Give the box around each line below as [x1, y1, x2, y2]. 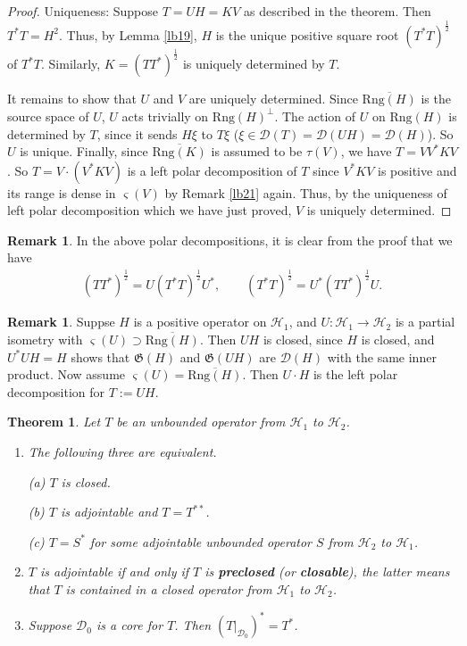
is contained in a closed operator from [65, 579, 272, 598]
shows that [71, 347, 130, 366]
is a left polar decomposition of [127, 161, 297, 179]
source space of [7, 106, 89, 125]
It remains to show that [7, 89, 137, 108]
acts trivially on [121, 106, 209, 125]
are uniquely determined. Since [188, 89, 358, 108]
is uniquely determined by [182, 54, 325, 73]
